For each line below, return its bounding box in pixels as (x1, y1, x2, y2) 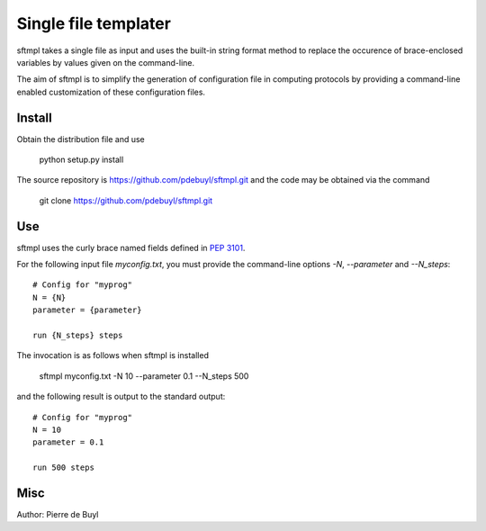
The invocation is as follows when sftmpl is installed (16, 350, 209, 361)
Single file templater (16, 13, 171, 33)
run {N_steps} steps (32, 330, 123, 341)
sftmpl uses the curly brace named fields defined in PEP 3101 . (16, 242, 246, 253)
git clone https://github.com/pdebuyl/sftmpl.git (39, 194, 213, 206)
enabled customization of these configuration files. (16, 86, 206, 97)
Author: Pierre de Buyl (16, 509, 99, 520)
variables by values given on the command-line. (16, 57, 195, 67)
